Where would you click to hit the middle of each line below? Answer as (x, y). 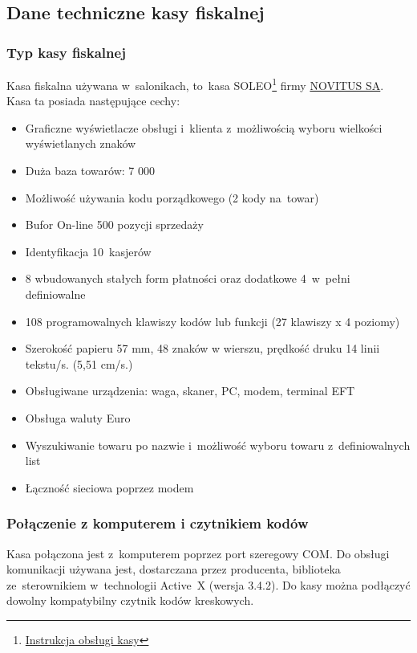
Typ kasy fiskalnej (66, 52)
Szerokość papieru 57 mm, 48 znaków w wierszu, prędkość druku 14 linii (202, 348)
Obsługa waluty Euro (78, 417)
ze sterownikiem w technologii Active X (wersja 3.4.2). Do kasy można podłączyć (208, 584)
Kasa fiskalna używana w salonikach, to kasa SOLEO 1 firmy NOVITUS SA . (195, 84)
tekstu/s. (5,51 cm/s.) (79, 363)
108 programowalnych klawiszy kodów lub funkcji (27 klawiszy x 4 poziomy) (213, 321)
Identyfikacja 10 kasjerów (88, 251)
